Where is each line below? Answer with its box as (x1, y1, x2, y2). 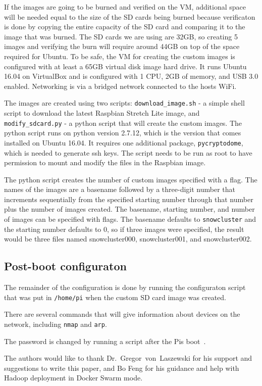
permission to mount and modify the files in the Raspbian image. (4, 157, 206, 168)
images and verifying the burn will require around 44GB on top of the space (4, 41, 240, 52)
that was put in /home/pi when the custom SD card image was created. (4, 292, 227, 302)
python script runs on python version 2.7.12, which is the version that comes (4, 127, 241, 138)
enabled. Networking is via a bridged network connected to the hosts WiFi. (4, 80, 237, 91)
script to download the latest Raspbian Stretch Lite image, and (4, 108, 200, 118)
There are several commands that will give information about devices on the (4, 309, 240, 319)
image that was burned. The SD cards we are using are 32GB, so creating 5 (4, 31, 238, 41)
